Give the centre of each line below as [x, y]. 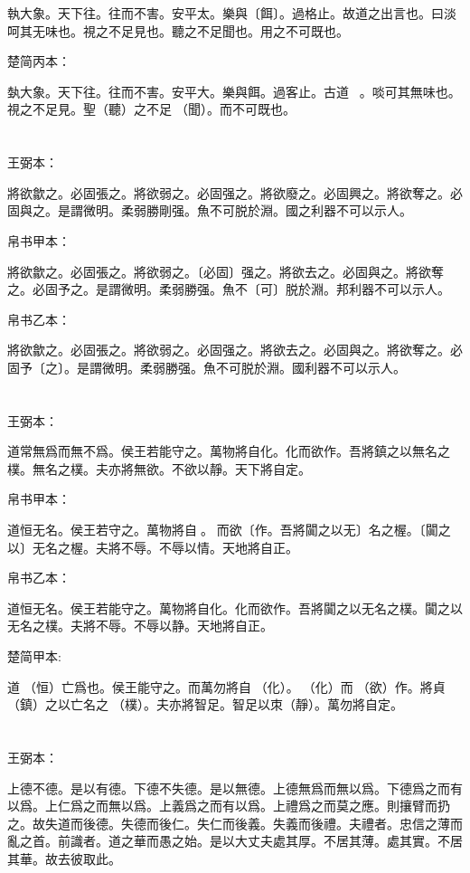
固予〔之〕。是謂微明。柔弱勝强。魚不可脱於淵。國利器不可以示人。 [207, 367]
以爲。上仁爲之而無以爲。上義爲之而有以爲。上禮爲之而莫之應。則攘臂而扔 [229, 806]
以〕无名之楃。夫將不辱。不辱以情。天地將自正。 [153, 547]
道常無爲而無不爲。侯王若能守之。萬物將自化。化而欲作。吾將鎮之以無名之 [229, 451]
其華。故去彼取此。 [64, 858]
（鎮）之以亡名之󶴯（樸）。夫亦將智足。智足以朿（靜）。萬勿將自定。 [205, 704]
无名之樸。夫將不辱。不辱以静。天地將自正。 [140, 626]
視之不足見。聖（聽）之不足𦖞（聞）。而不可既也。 [151, 109]
